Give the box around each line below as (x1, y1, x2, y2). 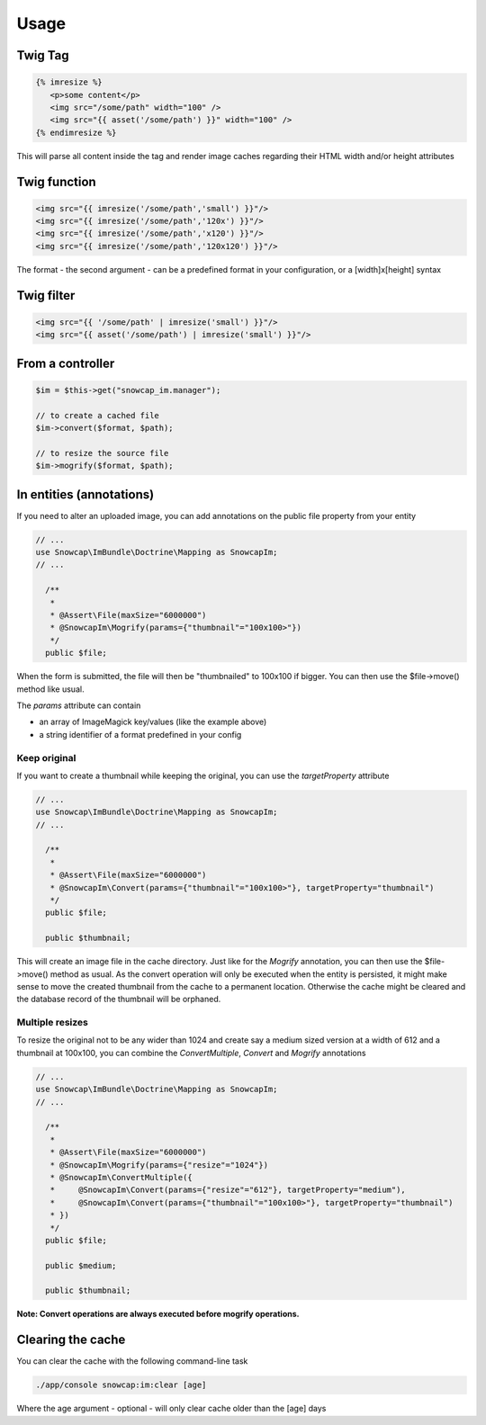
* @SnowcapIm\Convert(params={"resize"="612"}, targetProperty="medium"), (49, 1185, 407, 1196)
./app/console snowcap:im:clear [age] (35, 1380, 207, 1390)
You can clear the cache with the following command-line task (16, 1356, 248, 1367)
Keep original (16, 751, 76, 764)
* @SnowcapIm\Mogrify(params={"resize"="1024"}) (49, 1160, 269, 1170)
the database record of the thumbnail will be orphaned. (16, 994, 221, 1005)
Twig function (16, 174, 96, 189)
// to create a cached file (35, 410, 159, 420)
